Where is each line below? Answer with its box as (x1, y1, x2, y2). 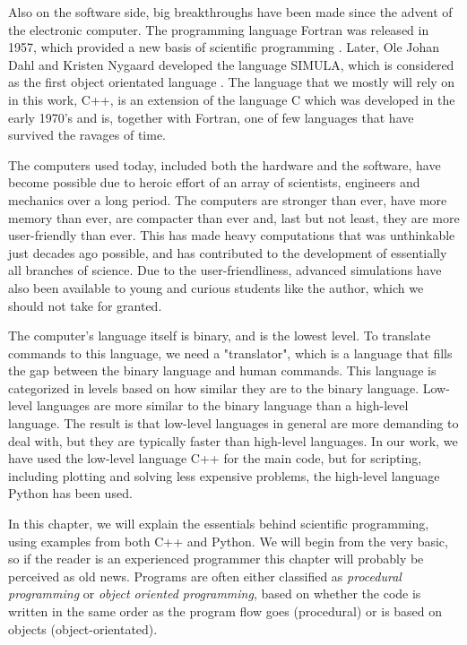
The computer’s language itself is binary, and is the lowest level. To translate (8, 326, 431, 345)
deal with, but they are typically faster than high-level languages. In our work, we (8, 431, 458, 450)
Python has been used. (8, 484, 133, 503)
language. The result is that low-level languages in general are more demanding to (8, 414, 459, 433)
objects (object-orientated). (8, 619, 158, 638)
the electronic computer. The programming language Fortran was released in (8, 20, 429, 39)
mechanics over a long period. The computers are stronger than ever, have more (8, 190, 447, 209)
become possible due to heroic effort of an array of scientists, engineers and (8, 173, 420, 192)
